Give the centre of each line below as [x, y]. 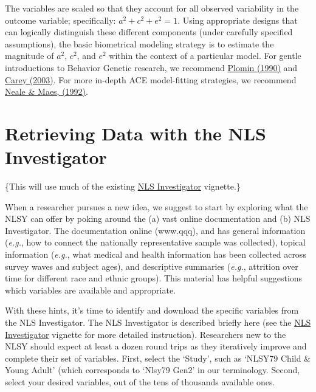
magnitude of [29, 56]
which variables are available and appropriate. [91, 290]
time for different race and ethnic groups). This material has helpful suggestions [154, 278]
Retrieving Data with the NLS [136, 133]
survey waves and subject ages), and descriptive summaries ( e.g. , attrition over [152, 266]
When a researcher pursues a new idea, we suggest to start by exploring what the [156, 206]
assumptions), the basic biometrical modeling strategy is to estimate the [139, 43]
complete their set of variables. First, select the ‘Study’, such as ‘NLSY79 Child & [158, 358]
